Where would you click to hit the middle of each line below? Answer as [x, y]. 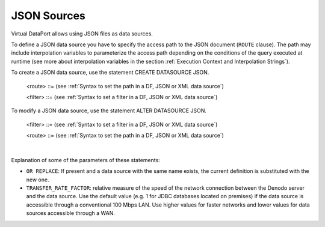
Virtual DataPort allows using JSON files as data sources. [82, 34]
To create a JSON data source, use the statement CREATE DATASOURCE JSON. [110, 73]
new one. [38, 180]
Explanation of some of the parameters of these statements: [86, 160]
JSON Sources [48, 16]
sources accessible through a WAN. [71, 213]
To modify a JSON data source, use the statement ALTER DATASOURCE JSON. [109, 110]
